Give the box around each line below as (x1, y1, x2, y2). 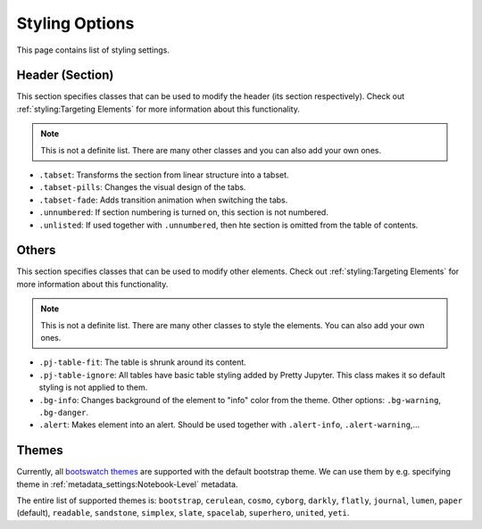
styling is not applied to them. (38, 382, 148, 393)
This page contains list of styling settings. (16, 45, 170, 55)
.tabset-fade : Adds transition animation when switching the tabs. (38, 194, 288, 205)
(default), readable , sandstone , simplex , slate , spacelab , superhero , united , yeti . (16, 508, 350, 518)
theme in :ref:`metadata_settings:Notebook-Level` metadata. (16, 478, 238, 490)
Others (16, 243, 56, 258)
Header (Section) (16, 68, 114, 83)
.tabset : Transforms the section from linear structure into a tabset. (38, 169, 289, 180)
